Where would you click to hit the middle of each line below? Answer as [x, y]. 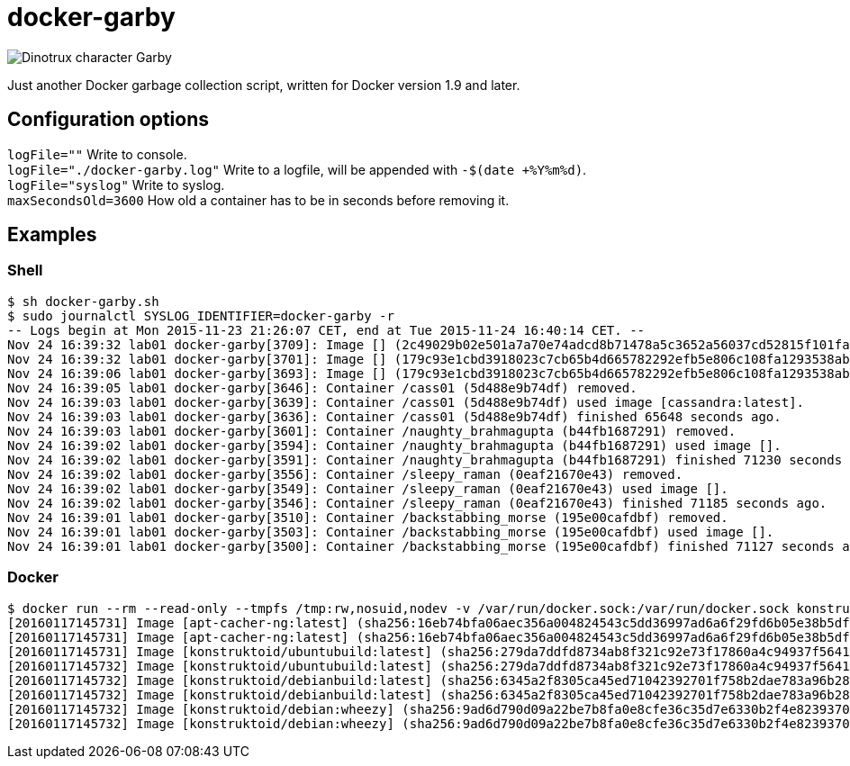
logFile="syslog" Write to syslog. [116, 185]
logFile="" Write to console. [97, 154]
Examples [52, 235]
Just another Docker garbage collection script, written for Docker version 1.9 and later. [264, 85]
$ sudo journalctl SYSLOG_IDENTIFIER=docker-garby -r [201, 315]
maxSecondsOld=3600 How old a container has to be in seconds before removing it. [258, 200]
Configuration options [109, 120]
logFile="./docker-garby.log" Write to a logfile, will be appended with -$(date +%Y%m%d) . [297, 169]
